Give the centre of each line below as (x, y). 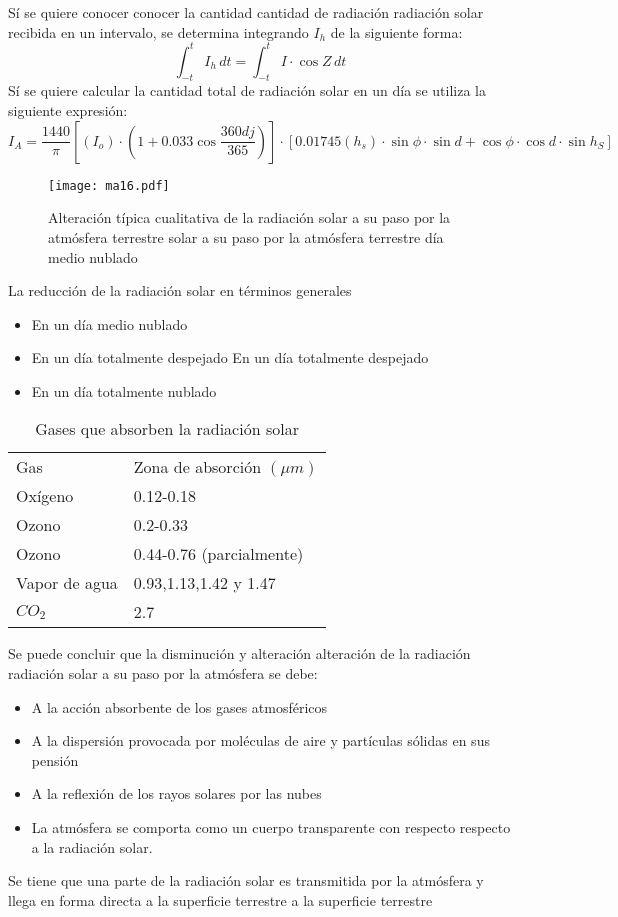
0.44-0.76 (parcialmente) (218, 554)
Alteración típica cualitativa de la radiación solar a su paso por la (249, 217)
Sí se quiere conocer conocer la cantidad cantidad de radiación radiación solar (246, 12)
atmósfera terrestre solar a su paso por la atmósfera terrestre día (246, 236)
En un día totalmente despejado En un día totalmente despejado (230, 357)
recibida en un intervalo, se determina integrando (158, 31)
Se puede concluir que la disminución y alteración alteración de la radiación (239, 653)
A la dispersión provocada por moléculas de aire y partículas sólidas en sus (260, 740)
